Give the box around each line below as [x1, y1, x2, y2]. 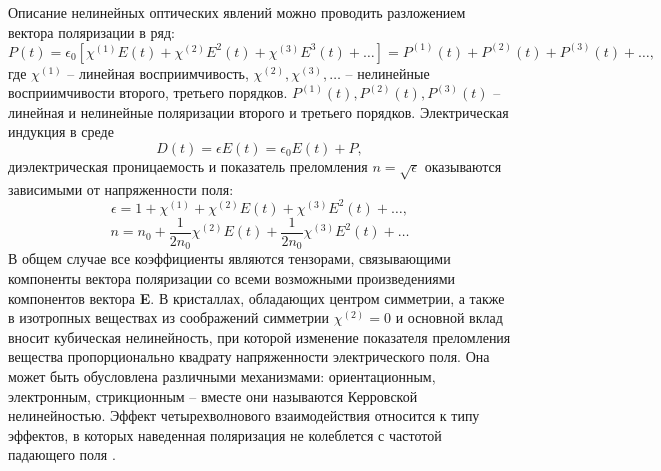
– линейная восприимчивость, [67, 62, 249, 83]
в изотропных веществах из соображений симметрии [8, 307, 330, 328]
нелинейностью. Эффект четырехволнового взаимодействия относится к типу [8, 405, 480, 426]
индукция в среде [8, 121, 114, 142]
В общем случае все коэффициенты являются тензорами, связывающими [8, 248, 451, 269]
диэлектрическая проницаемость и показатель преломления [8, 156, 368, 176]
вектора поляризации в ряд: [8, 21, 176, 42]
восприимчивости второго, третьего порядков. [8, 82, 288, 103]
